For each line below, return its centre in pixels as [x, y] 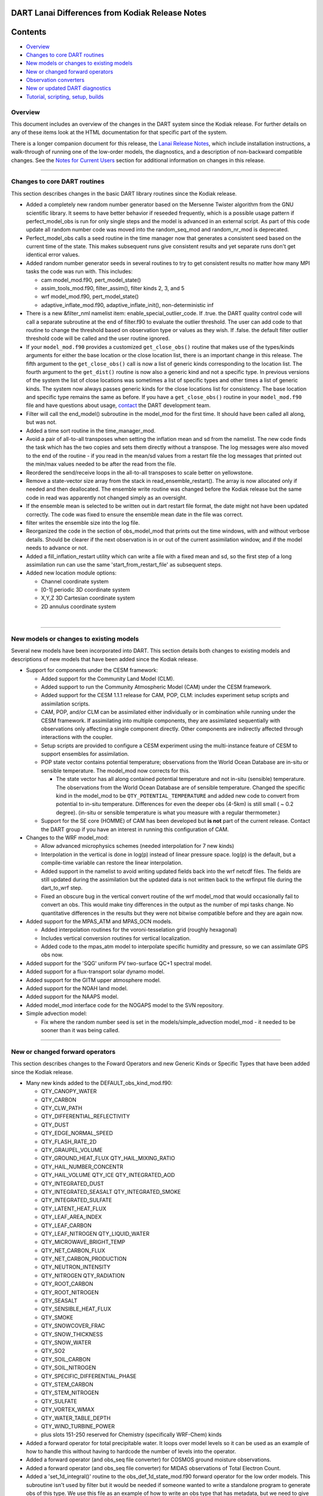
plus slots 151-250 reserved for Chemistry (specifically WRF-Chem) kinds [131, 1435]
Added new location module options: [71, 573]
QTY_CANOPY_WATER [69, 1091]
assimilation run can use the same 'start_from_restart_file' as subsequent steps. [124, 564]
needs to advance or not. [57, 548]
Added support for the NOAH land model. [77, 989]
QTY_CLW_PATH [62, 1108]
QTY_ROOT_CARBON [67, 1284]
